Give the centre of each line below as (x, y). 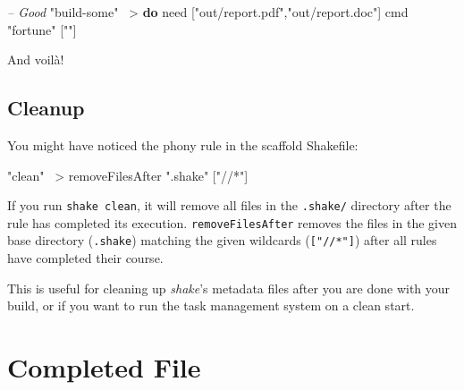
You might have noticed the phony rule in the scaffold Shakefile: (183, 144)
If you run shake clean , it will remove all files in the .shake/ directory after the (229, 205)
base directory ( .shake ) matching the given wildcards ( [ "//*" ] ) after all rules (222, 240)
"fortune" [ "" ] (42, 29)
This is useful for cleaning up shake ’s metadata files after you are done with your (229, 288)
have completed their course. (85, 258)
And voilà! (36, 59)
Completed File (104, 367)
